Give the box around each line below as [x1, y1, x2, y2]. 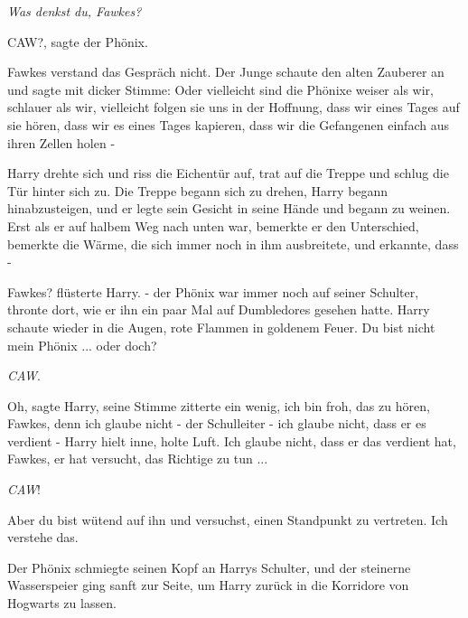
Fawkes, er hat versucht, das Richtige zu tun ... [7, 449, 268, 468]
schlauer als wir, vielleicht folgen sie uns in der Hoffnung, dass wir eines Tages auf [7, 98, 460, 117]
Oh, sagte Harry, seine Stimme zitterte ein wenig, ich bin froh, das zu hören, [7, 396, 430, 415]
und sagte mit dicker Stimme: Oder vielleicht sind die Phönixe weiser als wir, [7, 80, 434, 98]
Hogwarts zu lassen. [7, 594, 117, 613]
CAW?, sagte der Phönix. [7, 32, 148, 51]
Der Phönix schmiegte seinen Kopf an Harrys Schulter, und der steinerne [7, 557, 411, 576]
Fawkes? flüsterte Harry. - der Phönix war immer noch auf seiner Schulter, [7, 282, 419, 301]
